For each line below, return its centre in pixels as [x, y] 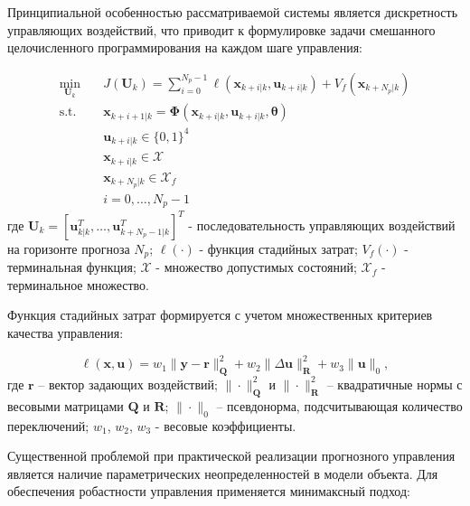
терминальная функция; [72, 267]
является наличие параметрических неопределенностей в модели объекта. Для [223, 473]
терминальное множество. [79, 284]
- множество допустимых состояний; [256, 267]
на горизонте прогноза [69, 248]
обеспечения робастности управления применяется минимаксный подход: [209, 491]
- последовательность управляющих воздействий [322, 225]
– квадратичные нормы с [395, 384]
